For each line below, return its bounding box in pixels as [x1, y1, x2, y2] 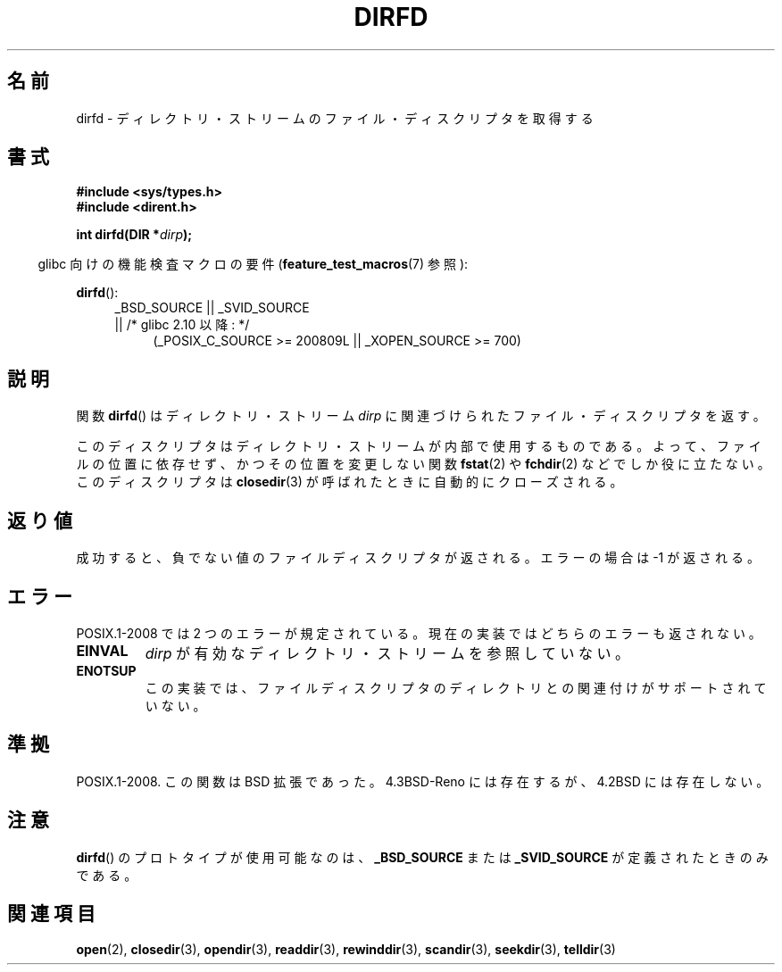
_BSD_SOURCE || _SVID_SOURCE [114, 300, 310, 316]
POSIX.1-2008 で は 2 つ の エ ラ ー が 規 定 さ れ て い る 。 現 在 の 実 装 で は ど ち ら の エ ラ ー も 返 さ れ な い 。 [76, 625, 761, 641]
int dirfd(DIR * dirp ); [76, 227, 193, 243]
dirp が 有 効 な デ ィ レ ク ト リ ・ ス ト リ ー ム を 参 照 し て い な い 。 [145, 644, 630, 662]
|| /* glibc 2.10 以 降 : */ [114, 317, 250, 333]
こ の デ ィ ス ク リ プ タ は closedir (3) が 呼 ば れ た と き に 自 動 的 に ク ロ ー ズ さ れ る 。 [76, 474, 623, 490]
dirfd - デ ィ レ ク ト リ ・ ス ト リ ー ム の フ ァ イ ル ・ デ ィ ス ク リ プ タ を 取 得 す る [76, 110, 594, 126]
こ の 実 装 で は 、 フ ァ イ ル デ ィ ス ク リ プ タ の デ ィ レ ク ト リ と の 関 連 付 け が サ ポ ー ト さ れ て [145, 679, 767, 695]
